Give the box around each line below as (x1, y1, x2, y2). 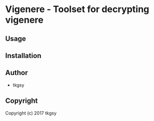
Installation (5, 51, 42, 60)
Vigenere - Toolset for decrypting (5, 4, 149, 15)
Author (5, 69, 28, 77)
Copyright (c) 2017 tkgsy (5, 110, 57, 116)
